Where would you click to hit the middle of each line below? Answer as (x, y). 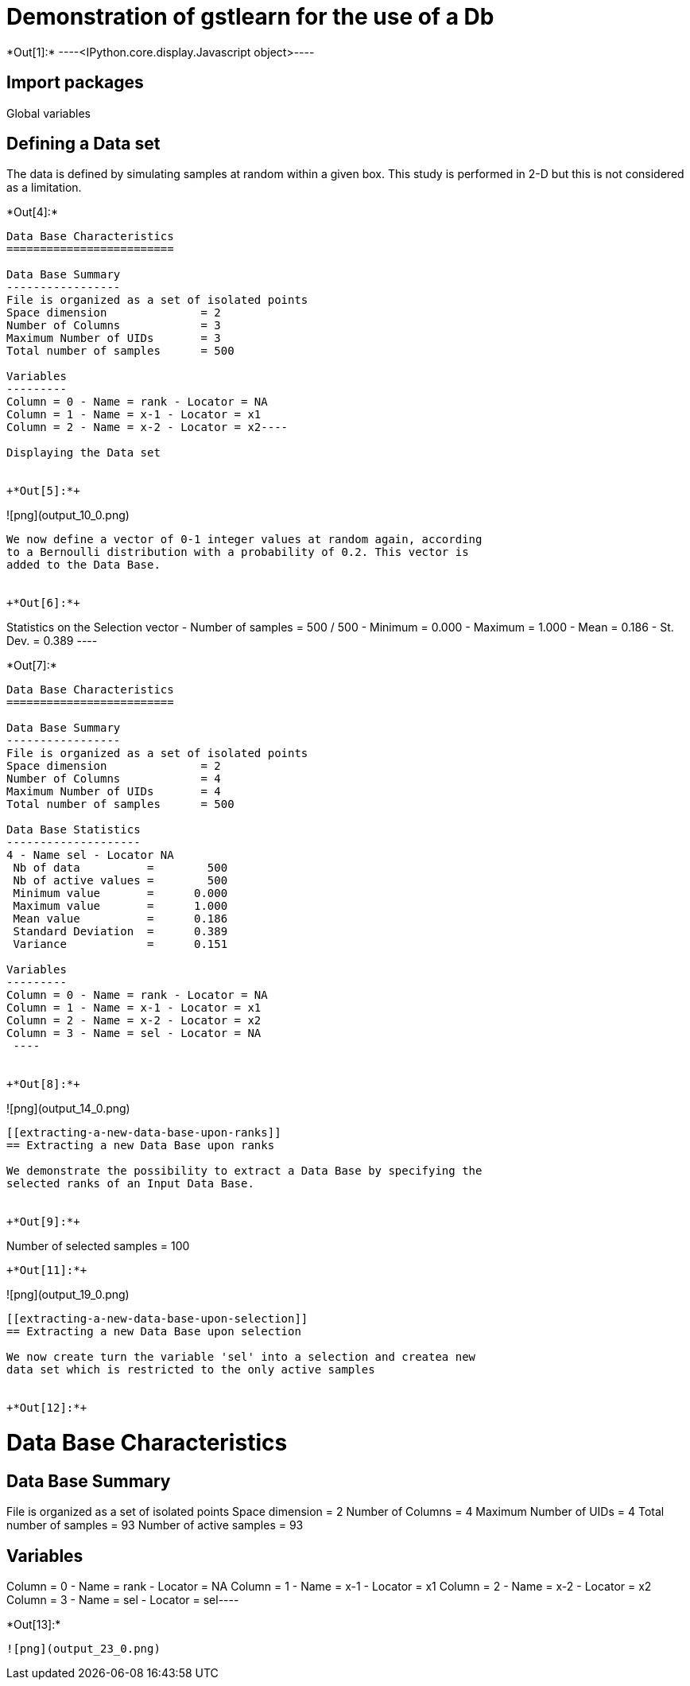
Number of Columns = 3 (114, 326)
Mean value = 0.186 (120, 919)
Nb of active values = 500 (120, 881)
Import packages (75, 83)
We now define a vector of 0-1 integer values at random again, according (244, 540)
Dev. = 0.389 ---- (52, 641)
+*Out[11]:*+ (47, 1270)
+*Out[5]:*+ (43, 491)
